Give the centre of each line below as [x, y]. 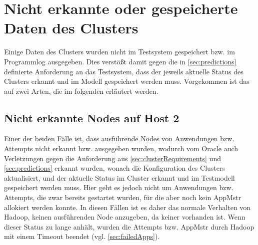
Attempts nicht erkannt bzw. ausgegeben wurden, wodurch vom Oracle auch [121, 148]
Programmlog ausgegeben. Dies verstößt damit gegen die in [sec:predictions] [120, 61]
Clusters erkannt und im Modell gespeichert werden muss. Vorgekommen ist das [127, 81]
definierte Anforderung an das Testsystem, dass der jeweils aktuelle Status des [124, 71]
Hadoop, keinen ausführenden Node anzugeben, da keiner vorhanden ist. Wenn [125, 217]
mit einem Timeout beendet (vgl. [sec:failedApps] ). [82, 236]
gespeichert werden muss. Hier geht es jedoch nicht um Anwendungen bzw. [119, 187]
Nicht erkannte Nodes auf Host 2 [92, 118]
